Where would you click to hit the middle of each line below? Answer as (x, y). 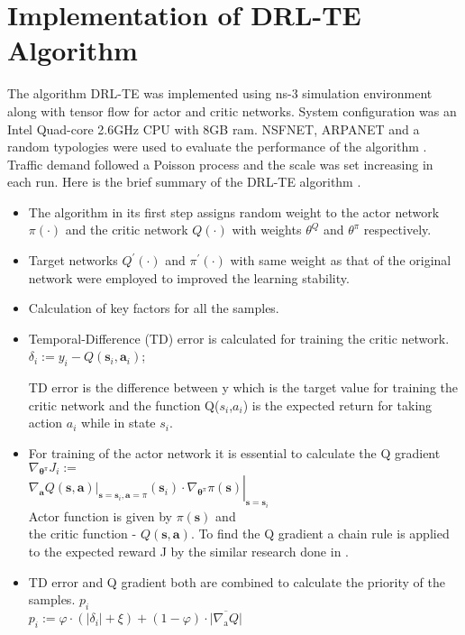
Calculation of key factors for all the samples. (154, 308)
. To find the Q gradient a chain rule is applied (320, 534)
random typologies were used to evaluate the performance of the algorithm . (217, 147)
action (46, 423)
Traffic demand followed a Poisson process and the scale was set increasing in (220, 164)
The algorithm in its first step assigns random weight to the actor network (234, 212)
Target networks (73, 260)
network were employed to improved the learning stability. (189, 277)
